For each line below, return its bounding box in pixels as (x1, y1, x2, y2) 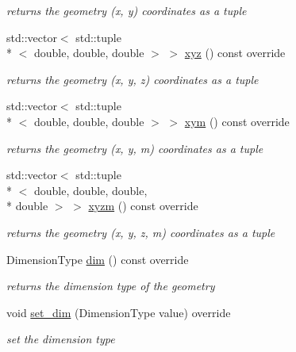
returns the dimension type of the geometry (6, 277, 215, 294)
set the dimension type (6, 331, 115, 347)
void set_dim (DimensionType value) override (6, 304, 231, 320)
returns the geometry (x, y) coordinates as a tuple (6, 2, 247, 18)
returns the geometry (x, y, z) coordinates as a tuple (6, 71, 259, 87)
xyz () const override (184, 44, 286, 61)
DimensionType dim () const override (6, 251, 189, 267)
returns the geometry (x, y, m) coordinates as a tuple (6, 140, 263, 156)
